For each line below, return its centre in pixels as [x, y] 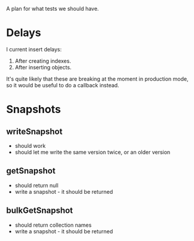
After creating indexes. [43, 61]
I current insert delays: [34, 49]
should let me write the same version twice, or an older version [93, 152]
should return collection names [53, 225]
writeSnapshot [34, 131]
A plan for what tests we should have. [53, 9]
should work [30, 145]
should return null [37, 185]
